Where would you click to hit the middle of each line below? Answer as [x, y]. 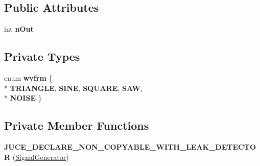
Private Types [42, 56]
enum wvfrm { [28, 78]
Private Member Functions [77, 125]
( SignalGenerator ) [41, 157]
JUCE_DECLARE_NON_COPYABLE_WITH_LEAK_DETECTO [130, 146]
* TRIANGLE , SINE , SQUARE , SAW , [73, 88]
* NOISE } [23, 98]
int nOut [19, 29]
